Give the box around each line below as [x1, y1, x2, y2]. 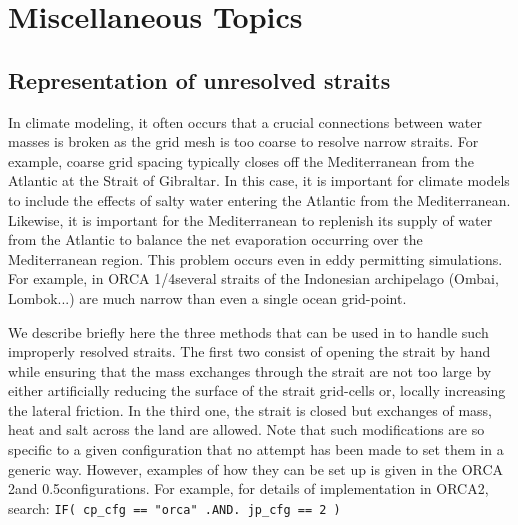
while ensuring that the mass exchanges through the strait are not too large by [8, 360, 492, 381]
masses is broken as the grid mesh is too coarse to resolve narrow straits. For [8, 131, 479, 152]
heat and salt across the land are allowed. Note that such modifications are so [8, 419, 485, 440]
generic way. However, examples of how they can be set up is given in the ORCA [8, 458, 504, 479]
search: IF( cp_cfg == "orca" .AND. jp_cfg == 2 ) [8, 497, 341, 518]
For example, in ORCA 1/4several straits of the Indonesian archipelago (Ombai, [8, 268, 499, 289]
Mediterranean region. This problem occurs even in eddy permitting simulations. [8, 248, 503, 269]
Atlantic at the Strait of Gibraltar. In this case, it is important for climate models [8, 170, 510, 191]
